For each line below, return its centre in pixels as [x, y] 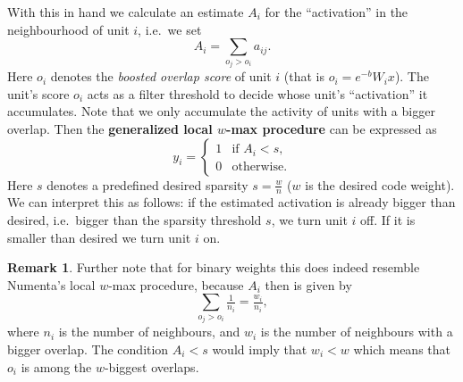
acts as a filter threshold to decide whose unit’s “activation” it [257, 93]
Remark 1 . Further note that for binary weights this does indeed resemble [214, 267]
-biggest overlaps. [152, 366]
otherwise [258, 166]
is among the [56, 366]
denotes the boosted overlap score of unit [161, 76]
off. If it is [388, 220]
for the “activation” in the [337, 12]
